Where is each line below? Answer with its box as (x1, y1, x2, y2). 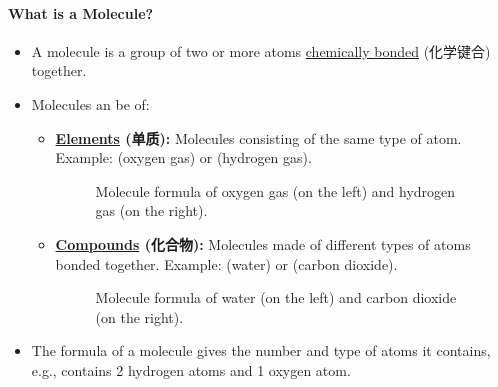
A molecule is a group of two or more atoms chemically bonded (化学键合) (31, 40, 491, 61)
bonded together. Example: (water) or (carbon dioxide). (55, 253, 398, 274)
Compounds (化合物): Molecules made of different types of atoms (55, 233, 471, 254)
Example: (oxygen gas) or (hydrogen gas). (55, 147, 312, 168)
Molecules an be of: (31, 93, 150, 114)
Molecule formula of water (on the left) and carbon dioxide (95, 287, 457, 308)
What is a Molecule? (8, 2, 154, 23)
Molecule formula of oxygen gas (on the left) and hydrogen (95, 180, 456, 201)
